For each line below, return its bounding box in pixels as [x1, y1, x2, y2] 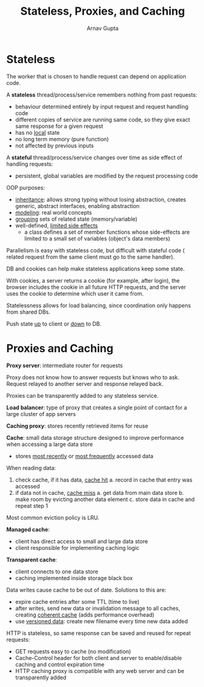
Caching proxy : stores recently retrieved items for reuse [6, 422, 148, 429]
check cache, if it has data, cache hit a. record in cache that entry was [15, 476, 192, 483]
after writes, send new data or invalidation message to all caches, [15, 604, 180, 612]
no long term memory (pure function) [15, 135, 109, 143]
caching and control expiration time [15, 661, 105, 668]
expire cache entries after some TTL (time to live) [15, 598, 140, 605]
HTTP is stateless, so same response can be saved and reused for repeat [6, 629, 191, 637]
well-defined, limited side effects [15, 221, 98, 229]
